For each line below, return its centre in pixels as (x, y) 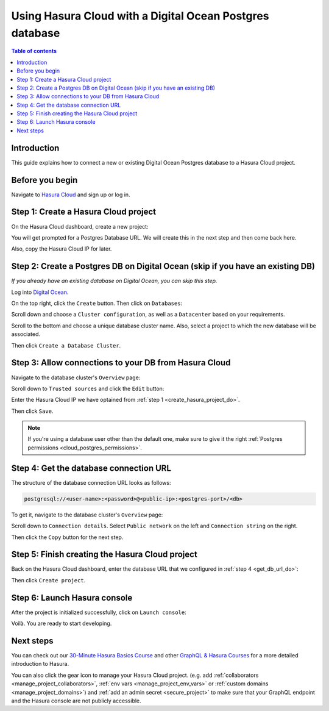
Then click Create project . (48, 580)
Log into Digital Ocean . (40, 292)
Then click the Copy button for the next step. (67, 537)
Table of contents (34, 51)
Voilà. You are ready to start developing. (62, 623)
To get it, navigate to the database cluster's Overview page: (87, 515)
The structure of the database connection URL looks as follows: (91, 482)
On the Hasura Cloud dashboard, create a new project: (80, 226)
